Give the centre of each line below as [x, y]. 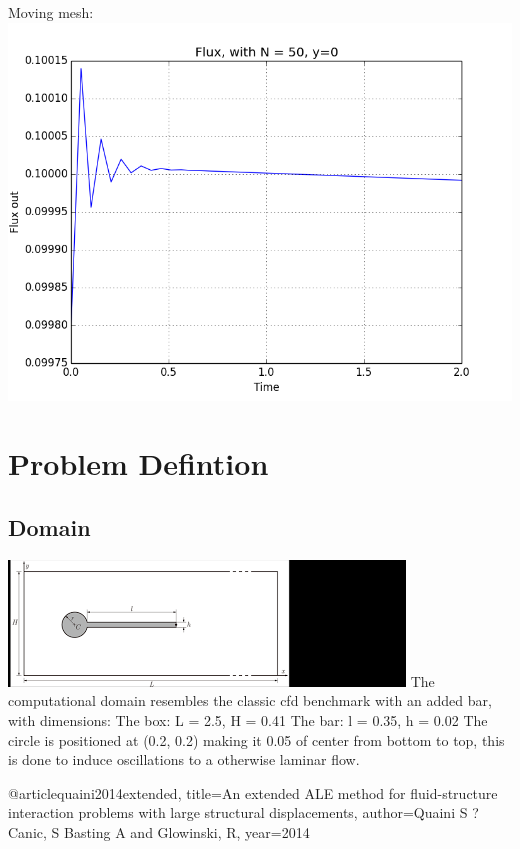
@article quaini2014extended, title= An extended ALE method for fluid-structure [253, 792]
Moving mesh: [51, 12]
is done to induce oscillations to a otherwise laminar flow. [184, 759]
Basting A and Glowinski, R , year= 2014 [186, 831]
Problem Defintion [138, 463]
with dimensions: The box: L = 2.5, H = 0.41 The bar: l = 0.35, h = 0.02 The [248, 719]
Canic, [27, 831]
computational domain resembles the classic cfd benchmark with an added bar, [250, 700]
